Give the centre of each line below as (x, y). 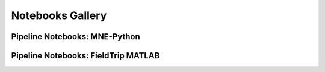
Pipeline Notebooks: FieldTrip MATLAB (85, 56)
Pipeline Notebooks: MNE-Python (76, 37)
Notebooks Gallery (59, 15)
